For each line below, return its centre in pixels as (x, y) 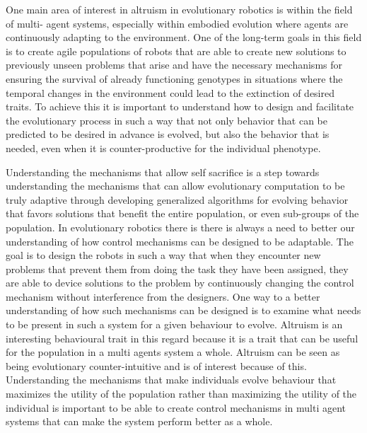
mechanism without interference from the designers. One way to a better (163, 296)
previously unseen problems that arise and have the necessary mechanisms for (174, 65)
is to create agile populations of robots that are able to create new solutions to (176, 51)
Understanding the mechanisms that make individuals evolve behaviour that (171, 380)
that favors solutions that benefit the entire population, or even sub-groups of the (182, 213)
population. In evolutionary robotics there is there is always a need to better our (180, 227)
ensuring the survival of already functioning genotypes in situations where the (174, 78)
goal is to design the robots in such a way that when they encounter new (163, 255)
